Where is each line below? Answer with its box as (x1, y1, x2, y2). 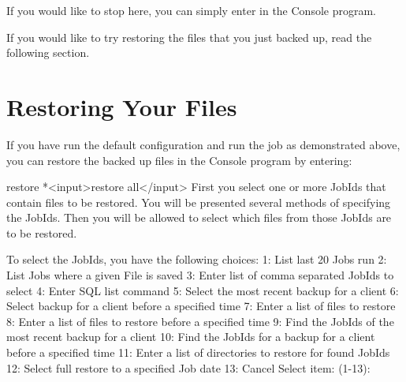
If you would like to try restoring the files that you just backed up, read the (6, 28, 372, 45)
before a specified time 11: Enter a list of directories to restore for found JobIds (6, 344, 390, 361)
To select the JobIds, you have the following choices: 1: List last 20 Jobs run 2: (6, 251, 387, 268)
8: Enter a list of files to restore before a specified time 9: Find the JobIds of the (6, 313, 394, 329)
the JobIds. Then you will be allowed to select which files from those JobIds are (6, 209, 392, 226)
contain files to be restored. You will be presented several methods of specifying (6, 193, 391, 210)
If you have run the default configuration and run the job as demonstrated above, (6, 136, 400, 152)
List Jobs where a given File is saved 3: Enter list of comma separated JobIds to (6, 267, 394, 283)
